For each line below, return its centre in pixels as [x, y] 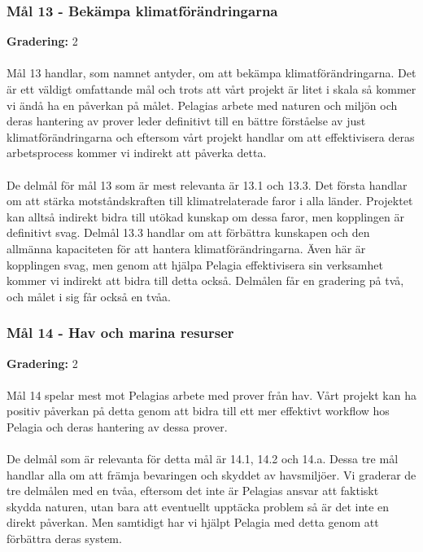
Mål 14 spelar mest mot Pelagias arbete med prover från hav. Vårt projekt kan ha [211, 394]
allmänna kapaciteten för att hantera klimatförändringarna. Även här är [186, 248]
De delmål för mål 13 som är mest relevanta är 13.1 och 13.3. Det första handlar [207, 184]
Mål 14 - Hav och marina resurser [120, 333]
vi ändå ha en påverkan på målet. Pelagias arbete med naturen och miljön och [202, 105]
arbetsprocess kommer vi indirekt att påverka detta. [137, 153]
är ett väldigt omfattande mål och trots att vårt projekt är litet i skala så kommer [211, 89]
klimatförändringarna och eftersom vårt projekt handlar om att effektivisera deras [211, 136]
